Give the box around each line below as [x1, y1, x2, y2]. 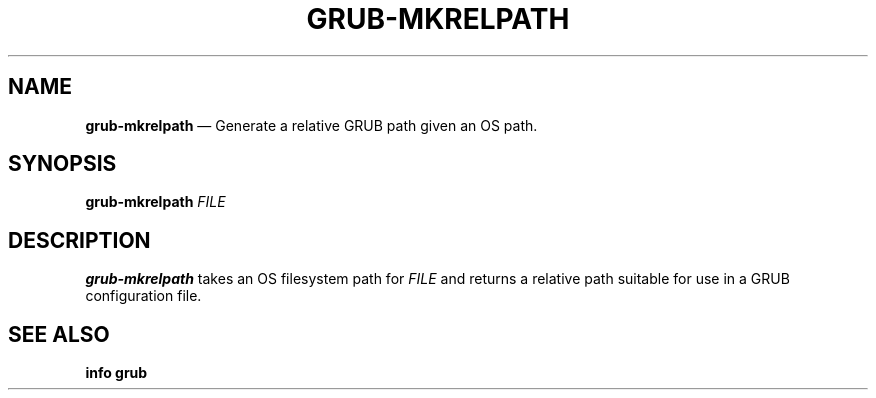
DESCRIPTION [8, 227, 151, 253]
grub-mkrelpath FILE [85, 193, 226, 211]
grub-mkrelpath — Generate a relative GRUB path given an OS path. [85, 116, 538, 134]
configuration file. [85, 287, 202, 305]
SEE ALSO [8, 321, 110, 347]
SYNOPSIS [8, 151, 117, 177]
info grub [85, 364, 148, 382]
